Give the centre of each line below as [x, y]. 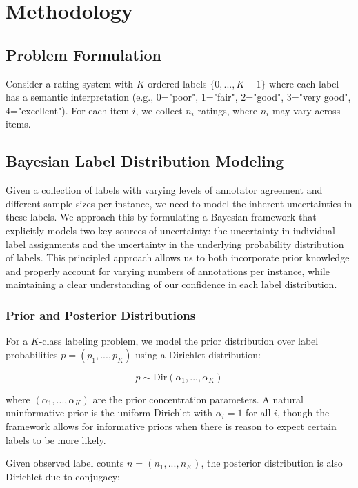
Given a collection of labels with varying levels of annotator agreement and [164, 190]
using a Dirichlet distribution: [198, 354]
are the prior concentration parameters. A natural [198, 399]
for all [258, 413]
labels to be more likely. [56, 439]
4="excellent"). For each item [68, 110]
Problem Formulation [83, 54]
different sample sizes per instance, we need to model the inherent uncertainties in [179, 203]
